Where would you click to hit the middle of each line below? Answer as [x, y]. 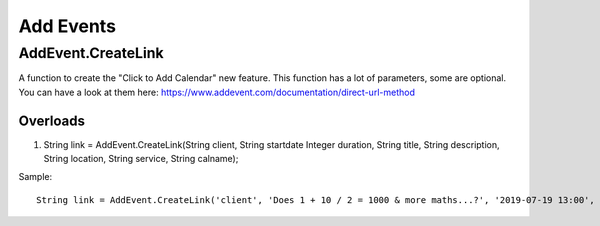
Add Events [67, 26]
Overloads [51, 120]
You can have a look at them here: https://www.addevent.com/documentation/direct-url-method [216, 92]
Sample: [35, 177]
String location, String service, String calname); [141, 159]
